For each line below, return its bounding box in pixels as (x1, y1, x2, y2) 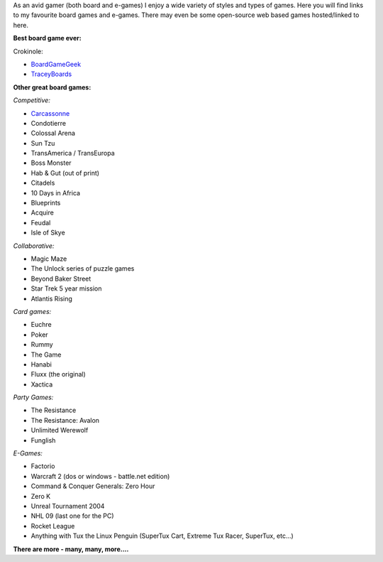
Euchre (30, 320, 52, 329)
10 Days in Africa (30, 188, 81, 197)
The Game (30, 350, 62, 359)
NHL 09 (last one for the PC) (30, 512, 114, 520)
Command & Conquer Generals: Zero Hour (30, 482, 155, 490)
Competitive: (13, 96, 51, 104)
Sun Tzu (30, 139, 55, 147)
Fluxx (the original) (30, 370, 87, 379)
